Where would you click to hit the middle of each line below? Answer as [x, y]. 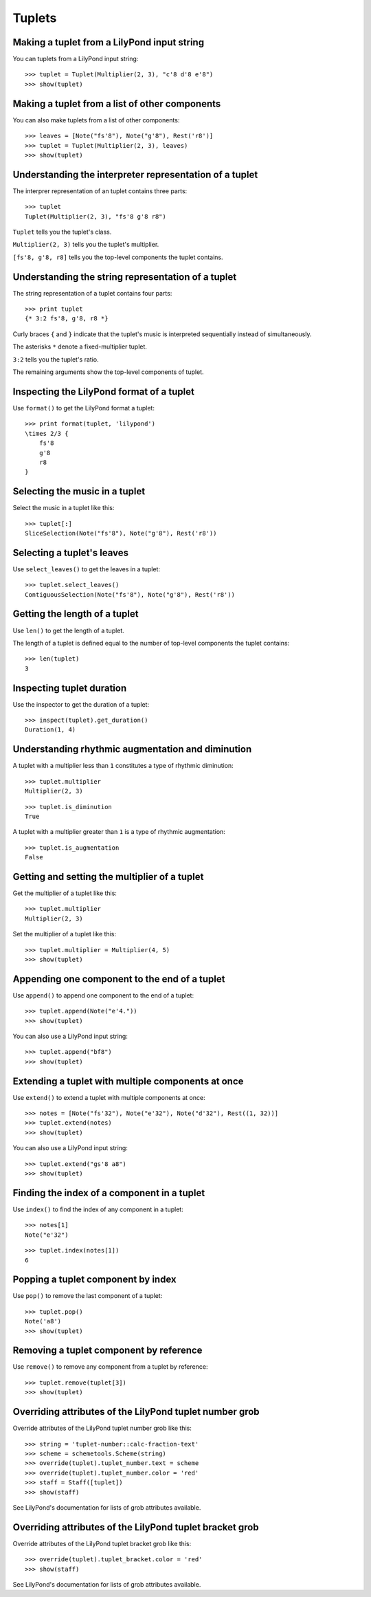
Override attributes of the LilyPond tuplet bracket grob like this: [102, 1543]
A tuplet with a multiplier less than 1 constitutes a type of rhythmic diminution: [123, 766]
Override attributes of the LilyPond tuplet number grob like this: [102, 1428]
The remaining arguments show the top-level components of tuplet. [108, 372]
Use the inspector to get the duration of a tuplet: [81, 704]
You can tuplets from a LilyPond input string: [76, 59]
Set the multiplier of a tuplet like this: [65, 934]
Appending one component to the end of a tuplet [119, 979]
